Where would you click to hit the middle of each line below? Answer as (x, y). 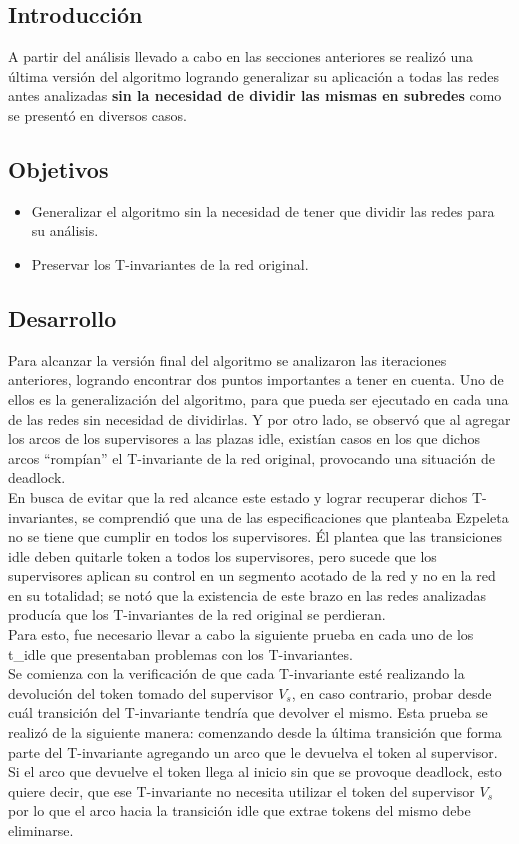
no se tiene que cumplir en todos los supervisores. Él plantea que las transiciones (255, 536)
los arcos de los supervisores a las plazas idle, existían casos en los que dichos (244, 438)
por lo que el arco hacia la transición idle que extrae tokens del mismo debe (239, 810)
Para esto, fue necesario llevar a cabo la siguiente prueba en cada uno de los (241, 634)
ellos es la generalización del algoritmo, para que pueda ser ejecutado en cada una (258, 398)
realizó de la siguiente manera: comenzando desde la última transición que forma (255, 732)
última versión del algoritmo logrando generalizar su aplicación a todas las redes (254, 75)
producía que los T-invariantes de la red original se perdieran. (197, 614)
